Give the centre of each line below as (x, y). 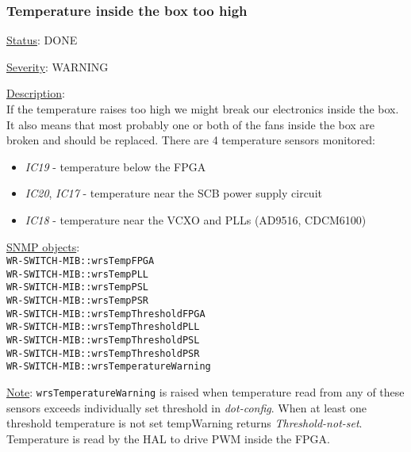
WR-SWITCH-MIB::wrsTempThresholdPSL (103, 341)
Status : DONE (42, 40)
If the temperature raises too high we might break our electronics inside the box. (203, 109)
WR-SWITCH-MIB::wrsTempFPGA (81, 261)
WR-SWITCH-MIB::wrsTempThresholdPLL (103, 327)
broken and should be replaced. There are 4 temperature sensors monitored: (191, 140)
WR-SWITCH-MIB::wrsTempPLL (77, 274)
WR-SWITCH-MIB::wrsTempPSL (77, 287)
